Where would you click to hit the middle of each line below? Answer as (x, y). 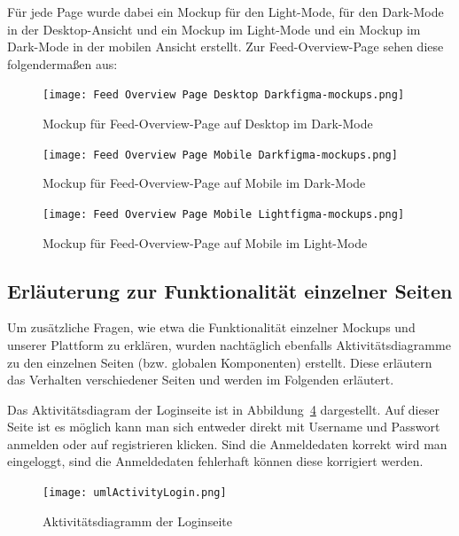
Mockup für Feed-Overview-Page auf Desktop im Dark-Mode (208, 124)
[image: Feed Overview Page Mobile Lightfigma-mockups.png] (224, 214)
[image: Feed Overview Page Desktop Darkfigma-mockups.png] (224, 95)
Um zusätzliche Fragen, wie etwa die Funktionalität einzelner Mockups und (211, 327)
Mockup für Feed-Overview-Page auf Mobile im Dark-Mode (204, 183)
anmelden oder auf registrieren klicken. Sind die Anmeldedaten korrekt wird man (227, 443)
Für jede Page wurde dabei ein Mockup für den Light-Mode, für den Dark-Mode (226, 12)
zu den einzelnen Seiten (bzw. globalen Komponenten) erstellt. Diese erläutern (220, 362)
